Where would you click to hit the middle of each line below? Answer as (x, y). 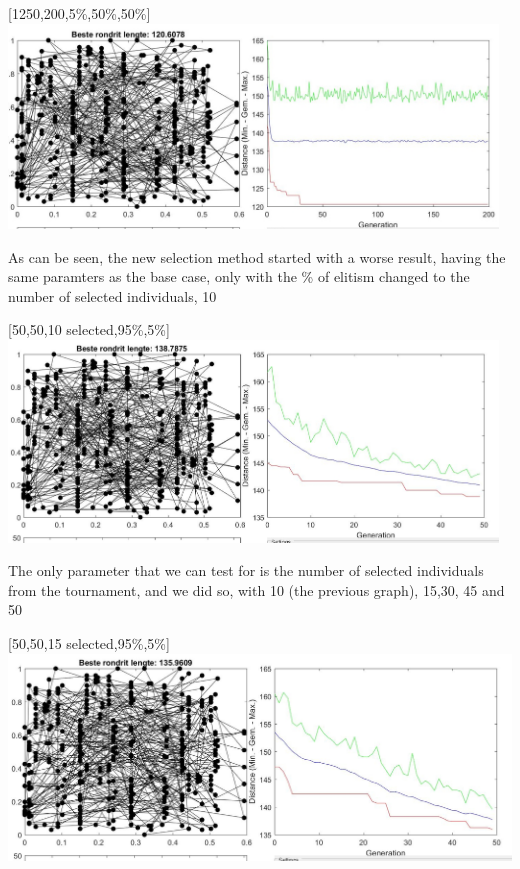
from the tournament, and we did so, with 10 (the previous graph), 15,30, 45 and (256, 589)
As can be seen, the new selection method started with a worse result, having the (257, 256)
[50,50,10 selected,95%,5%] (89, 329)
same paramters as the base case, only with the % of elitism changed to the (239, 276)
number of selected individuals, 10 (112, 295)
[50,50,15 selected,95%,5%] (89, 642)
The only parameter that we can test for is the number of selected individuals (246, 570)
